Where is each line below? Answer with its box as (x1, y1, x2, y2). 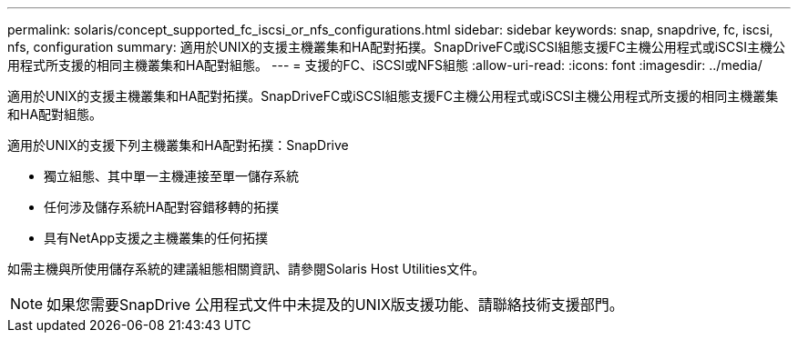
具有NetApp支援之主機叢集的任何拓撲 (44, 230, 269, 245)
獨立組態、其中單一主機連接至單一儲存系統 (44, 168, 299, 184)
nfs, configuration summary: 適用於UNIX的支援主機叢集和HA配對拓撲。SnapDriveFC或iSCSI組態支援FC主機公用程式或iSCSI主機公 (7, 39, 786, 55)
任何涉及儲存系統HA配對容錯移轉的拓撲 (44, 199, 280, 215)
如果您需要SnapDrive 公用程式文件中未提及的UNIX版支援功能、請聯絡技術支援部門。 (46, 295, 624, 314)
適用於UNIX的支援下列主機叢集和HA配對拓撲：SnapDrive (7, 137, 349, 153)
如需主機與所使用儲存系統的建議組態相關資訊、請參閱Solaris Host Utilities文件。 (7, 261, 486, 276)
